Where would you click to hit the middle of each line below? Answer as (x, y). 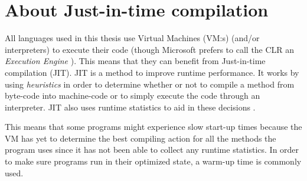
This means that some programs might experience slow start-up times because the (153, 127)
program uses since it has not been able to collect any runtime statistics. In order (152, 150)
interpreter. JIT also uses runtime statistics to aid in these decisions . (130, 107)
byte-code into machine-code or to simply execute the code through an (133, 95)
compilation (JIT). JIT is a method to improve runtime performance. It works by (152, 72)
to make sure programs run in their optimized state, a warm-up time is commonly (153, 161)
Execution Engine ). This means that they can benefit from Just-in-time (135, 61)
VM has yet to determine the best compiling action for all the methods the (141, 138)
